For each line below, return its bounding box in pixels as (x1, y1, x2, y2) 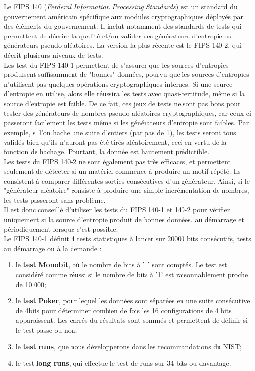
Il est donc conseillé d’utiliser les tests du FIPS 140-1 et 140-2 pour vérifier (4, 204, 230, 215)
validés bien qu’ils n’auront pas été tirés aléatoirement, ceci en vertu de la (4, 137, 227, 147)
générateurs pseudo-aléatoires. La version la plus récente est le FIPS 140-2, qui (4, 40, 242, 50)
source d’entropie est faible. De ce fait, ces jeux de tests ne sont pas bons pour (4, 98, 241, 108)
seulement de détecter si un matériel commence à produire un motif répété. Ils (4, 166, 241, 176)
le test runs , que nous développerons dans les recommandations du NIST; (15, 341, 242, 351)
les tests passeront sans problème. (4, 194, 106, 205)
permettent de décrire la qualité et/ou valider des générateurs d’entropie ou (4, 30, 232, 40)
